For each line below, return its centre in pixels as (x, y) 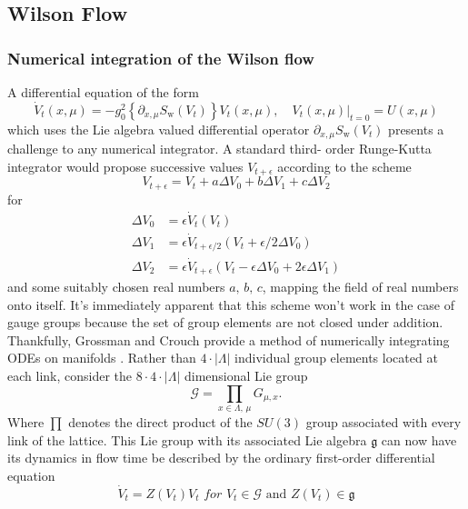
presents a (416, 129)
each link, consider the (70, 375)
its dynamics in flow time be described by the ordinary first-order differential (221, 458)
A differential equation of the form (103, 92)
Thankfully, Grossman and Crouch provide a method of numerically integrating (229, 339)
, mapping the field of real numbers (360, 287)
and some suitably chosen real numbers (116, 287)
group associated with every (383, 421)
